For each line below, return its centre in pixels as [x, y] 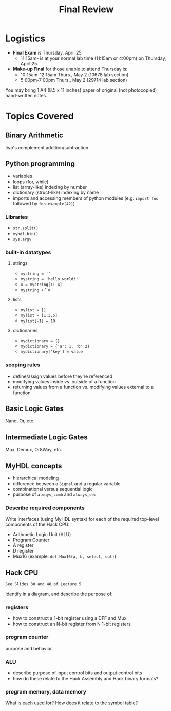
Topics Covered [40, 116]
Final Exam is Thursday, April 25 [47, 52]
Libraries [17, 217]
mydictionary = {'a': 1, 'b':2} [55, 346]
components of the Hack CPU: [38, 525]
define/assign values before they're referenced [63, 376]
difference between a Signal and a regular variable [66, 484]
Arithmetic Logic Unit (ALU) [42, 535]
